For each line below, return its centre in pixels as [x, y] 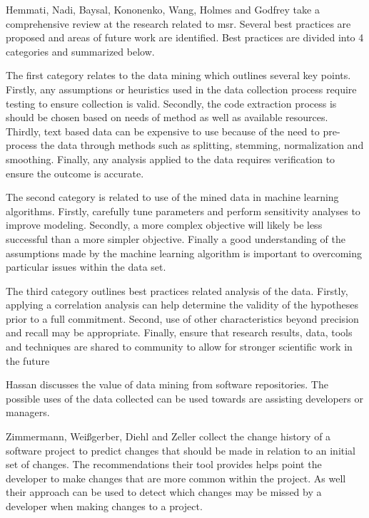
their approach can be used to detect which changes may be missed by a [164, 492]
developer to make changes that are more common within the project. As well [176, 478]
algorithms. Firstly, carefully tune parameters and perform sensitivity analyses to [183, 211]
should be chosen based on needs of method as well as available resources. [167, 117]
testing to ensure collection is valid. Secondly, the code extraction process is [171, 103]
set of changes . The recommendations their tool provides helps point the [164, 464]
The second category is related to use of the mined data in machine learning [172, 197]
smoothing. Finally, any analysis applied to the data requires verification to [171, 159]
